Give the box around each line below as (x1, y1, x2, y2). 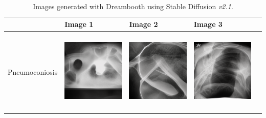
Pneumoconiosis (8, 66, 58, 77)
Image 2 (129, 18, 158, 29)
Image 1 (64, 18, 94, 29)
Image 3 (193, 18, 223, 29)
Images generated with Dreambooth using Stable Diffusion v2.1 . (33, 1, 233, 11)
